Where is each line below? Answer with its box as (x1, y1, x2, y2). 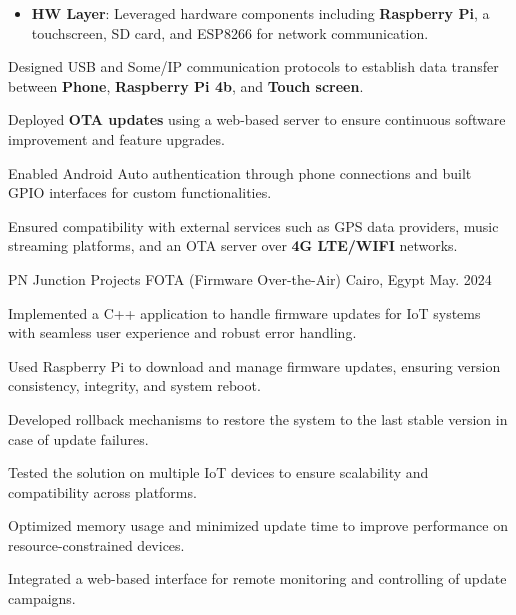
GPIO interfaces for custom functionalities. (8, 182, 272, 203)
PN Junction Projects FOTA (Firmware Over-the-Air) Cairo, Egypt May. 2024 (8, 268, 492, 289)
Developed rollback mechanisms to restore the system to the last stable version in (8, 408, 508, 429)
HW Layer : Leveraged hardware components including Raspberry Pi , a (31, 3, 490, 23)
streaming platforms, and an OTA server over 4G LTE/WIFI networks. (8, 235, 458, 256)
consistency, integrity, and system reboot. (8, 375, 261, 396)
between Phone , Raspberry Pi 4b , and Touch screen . (8, 75, 364, 96)
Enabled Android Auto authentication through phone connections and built (8, 162, 472, 183)
